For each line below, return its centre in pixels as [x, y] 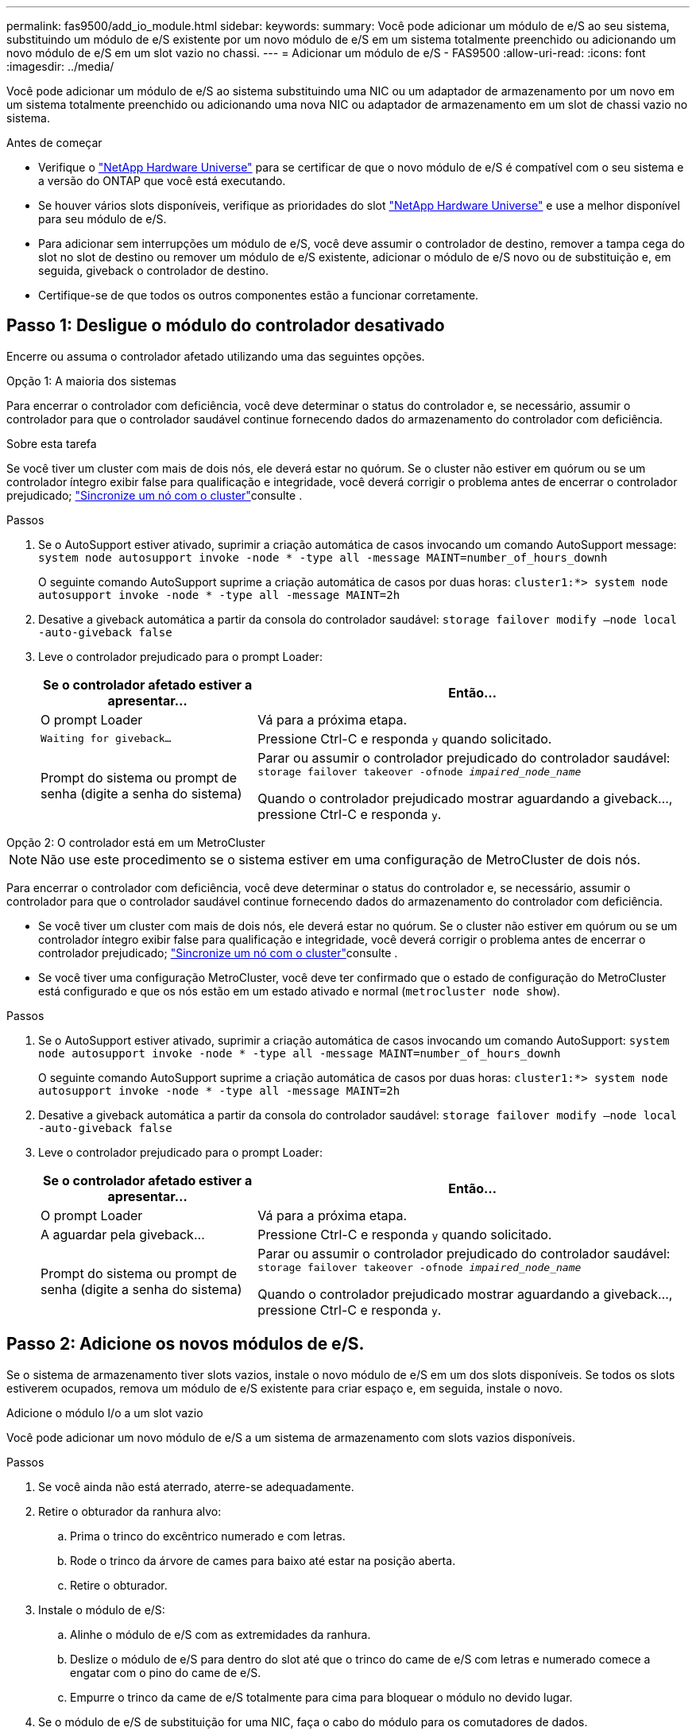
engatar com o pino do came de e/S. [166, 1672]
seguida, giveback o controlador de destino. [154, 270]
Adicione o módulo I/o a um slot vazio [105, 1412]
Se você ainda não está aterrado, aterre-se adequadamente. [196, 1486]
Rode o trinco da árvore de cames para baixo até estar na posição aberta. [263, 1560]
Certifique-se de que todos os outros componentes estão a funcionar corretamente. [259, 295]
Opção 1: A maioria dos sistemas [91, 381]
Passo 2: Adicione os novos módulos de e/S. [186, 1344]
